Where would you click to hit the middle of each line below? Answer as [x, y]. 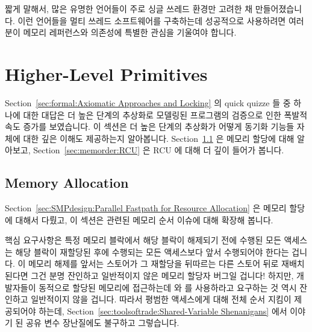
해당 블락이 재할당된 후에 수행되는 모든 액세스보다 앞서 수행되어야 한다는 [152, 251]
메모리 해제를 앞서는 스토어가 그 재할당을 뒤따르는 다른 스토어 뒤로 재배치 [166, 263]
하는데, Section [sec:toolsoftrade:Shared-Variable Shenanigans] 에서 [163, 311]
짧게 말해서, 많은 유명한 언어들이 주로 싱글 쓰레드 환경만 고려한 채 [129, 8]
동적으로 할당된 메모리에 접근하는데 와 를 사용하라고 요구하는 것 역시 [168, 287]
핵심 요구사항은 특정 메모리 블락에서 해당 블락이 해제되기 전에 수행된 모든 [143, 240]
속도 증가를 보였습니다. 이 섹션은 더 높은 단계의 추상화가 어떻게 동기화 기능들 [150, 126]
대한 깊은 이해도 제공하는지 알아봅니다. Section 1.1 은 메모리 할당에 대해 [159, 138]
